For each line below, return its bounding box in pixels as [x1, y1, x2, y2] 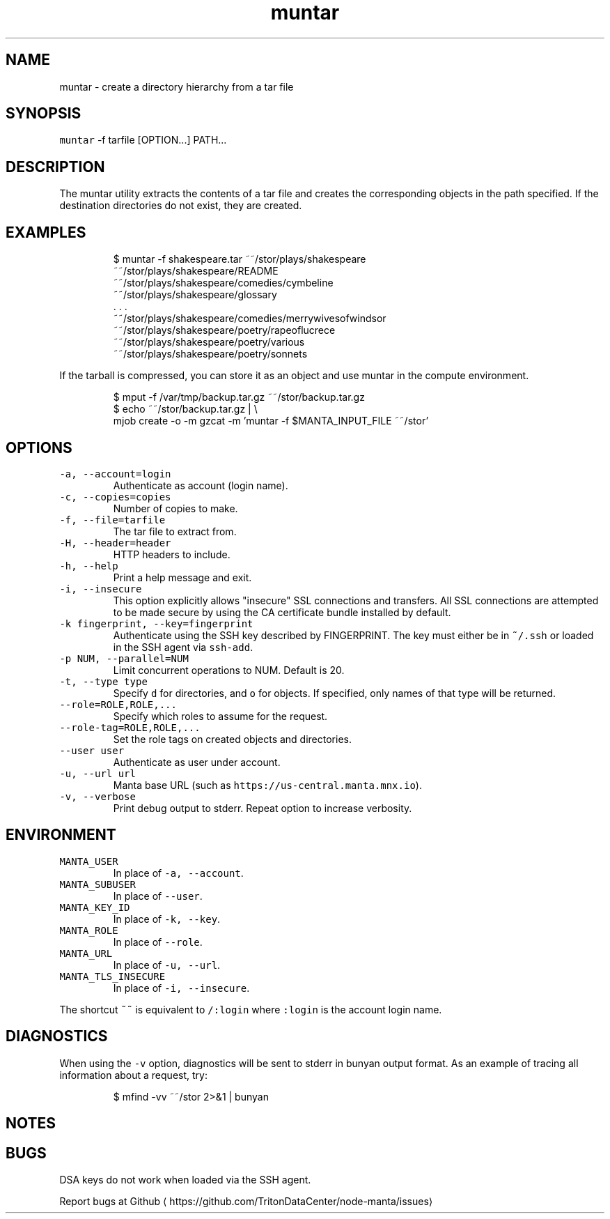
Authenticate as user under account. [113, 756, 281, 768]
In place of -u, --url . [113, 958, 221, 971]
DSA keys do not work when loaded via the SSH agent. [59, 1173, 311, 1186]
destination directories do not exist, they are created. [59, 199, 302, 212]
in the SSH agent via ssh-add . [113, 641, 253, 653]
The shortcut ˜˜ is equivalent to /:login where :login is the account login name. [59, 1003, 442, 1015]
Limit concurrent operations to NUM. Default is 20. [113, 664, 345, 676]
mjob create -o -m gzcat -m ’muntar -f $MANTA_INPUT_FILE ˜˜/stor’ [113, 415, 429, 427]
